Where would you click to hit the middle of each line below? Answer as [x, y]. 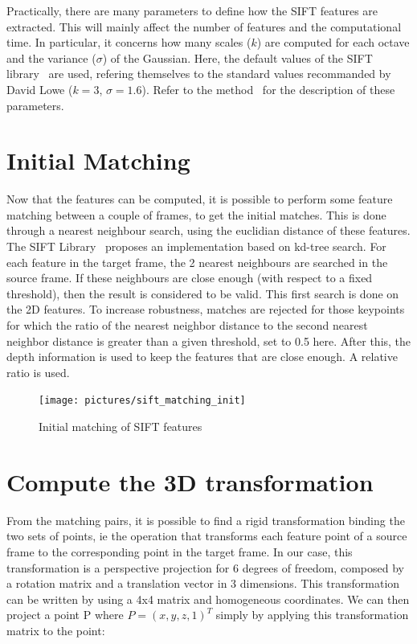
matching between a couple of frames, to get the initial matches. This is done [196, 214]
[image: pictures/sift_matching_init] [142, 401]
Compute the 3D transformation [190, 481]
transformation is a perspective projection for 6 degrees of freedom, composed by [205, 567]
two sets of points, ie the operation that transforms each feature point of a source [207, 536]
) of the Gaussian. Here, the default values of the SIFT [237, 57]
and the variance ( [51, 57]
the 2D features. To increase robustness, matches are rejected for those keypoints [206, 309]
